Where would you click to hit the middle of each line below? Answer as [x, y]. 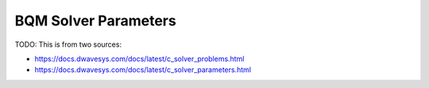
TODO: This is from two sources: [68, 44]
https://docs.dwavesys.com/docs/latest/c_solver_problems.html [139, 59]
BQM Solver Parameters [95, 21]
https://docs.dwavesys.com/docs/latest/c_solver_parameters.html [143, 70]
